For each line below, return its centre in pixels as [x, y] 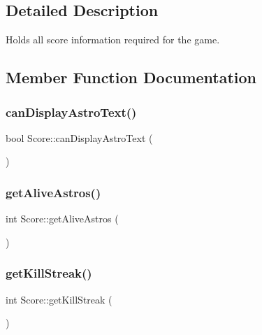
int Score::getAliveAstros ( [62, 219]
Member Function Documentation [131, 77]
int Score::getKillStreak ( [59, 299]
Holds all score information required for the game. [113, 40]
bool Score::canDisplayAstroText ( [79, 137]
